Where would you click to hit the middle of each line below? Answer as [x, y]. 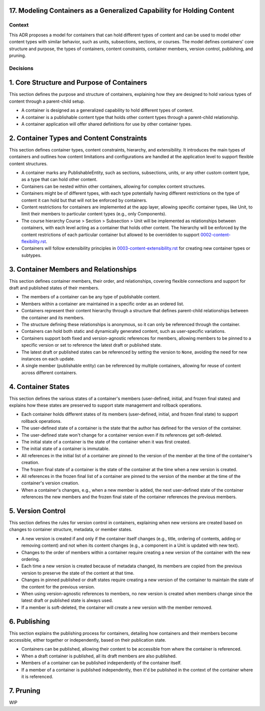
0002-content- [215, 235]
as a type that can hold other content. [59, 179]
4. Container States [39, 387]
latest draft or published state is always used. [67, 600]
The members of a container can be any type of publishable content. [91, 297]
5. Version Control [37, 511]
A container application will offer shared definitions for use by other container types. [107, 124]
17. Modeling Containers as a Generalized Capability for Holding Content [122, 11]
